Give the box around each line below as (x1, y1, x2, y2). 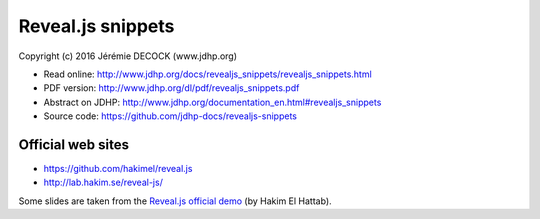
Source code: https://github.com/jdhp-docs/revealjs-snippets (43, 110, 297, 122)
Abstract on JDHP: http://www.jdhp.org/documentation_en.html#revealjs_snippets (43, 96, 382, 108)
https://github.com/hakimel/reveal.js (43, 163, 193, 175)
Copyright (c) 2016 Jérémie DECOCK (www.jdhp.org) (18, 50, 238, 62)
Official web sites (18, 136, 130, 153)
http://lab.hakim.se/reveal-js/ (43, 176, 164, 189)
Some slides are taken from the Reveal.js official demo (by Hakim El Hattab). (18, 195, 332, 207)
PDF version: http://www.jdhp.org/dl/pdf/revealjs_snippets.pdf (43, 82, 300, 94)
